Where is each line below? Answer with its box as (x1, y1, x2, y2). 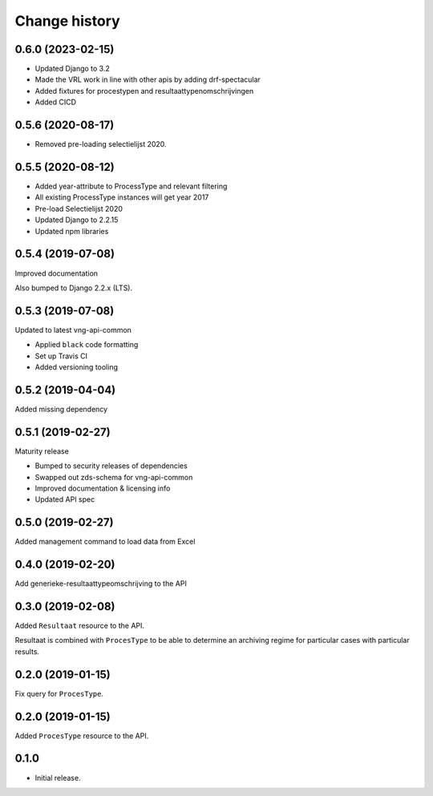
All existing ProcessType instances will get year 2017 (34, 192, 209, 202)
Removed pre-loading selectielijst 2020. (34, 139, 168, 149)
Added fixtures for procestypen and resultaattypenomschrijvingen (34, 86, 254, 95)
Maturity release (14, 446, 70, 456)
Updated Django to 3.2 (34, 64, 110, 74)
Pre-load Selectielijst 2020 (34, 204, 123, 213)
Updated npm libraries (34, 226, 109, 236)
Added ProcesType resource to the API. (14, 730, 149, 741)
